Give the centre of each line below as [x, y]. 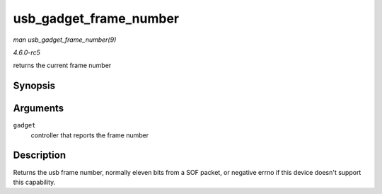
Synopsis [34, 86]
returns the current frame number [62, 65]
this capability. [34, 182]
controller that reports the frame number [89, 135]
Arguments [39, 109]
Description [40, 155]
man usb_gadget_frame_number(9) [65, 40]
